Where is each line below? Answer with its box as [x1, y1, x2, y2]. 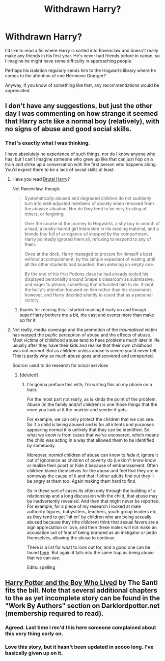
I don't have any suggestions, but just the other [5, 102, 153, 110]
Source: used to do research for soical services [12, 362, 109, 368]
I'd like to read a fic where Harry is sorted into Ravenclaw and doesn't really [5, 47, 159, 53]
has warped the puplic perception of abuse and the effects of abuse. [12, 331, 152, 338]
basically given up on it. [5, 649, 63, 656]
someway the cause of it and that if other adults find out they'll [27, 473, 154, 479]
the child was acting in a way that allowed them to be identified [27, 437, 155, 443]
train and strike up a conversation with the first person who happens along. [5, 161, 157, 167]
